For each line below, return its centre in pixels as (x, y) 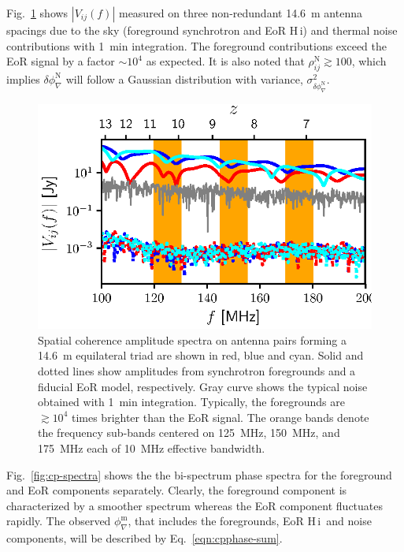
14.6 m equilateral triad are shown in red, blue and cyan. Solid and (201, 355)
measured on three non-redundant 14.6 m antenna (240, 13)
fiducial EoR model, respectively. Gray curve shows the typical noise (203, 386)
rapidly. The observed (59, 521)
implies (23, 78)
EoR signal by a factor (61, 61)
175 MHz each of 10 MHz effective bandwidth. (152, 448)
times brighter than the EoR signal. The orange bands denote (220, 417)
